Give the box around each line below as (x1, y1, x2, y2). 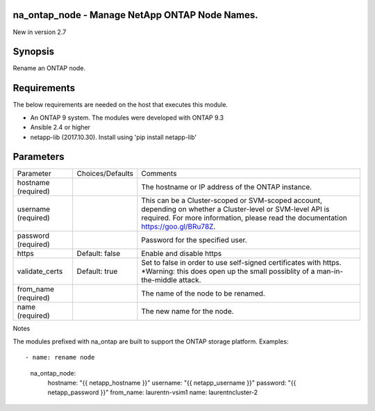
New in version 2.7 (12, 28, 67, 36)
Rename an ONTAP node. (12, 64, 86, 72)
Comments (141, 169, 177, 179)
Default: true (76, 266, 118, 276)
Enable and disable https (141, 249, 222, 259)
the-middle (141, 275, 177, 285)
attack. (178, 275, 201, 285)
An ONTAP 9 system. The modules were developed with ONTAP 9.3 (30, 113, 224, 122)
